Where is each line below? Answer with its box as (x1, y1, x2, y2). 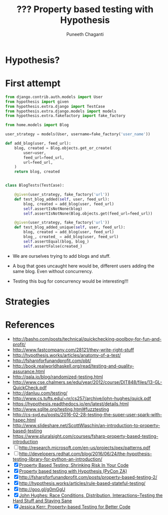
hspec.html (12, 417, 36, 423)
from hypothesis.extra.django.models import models (5, 108, 116, 114)
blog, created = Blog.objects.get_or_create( (14, 145, 112, 150)
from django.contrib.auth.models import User (5, 94, 103, 100)
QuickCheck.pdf (12, 384, 47, 390)
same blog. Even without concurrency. (12, 268, 93, 274)
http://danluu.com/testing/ (12, 390, 68, 396)
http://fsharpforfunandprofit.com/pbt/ (12, 357, 92, 363)
